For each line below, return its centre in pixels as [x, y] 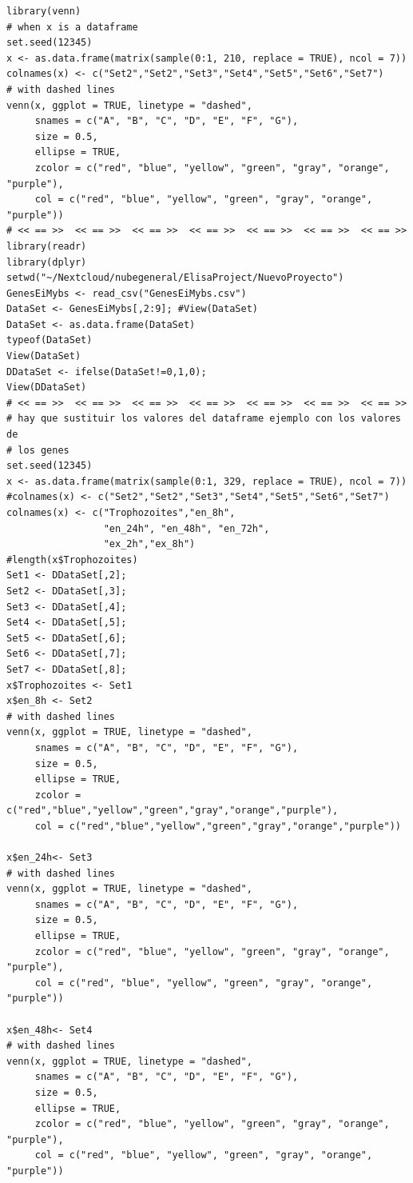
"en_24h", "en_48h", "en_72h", [187, 528]
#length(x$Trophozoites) [72, 560]
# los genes [38, 450]
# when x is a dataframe [72, 27]
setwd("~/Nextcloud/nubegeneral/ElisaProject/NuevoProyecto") [175, 278]
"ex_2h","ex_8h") [149, 544]
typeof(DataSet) [50, 340]
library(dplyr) [47, 262]
